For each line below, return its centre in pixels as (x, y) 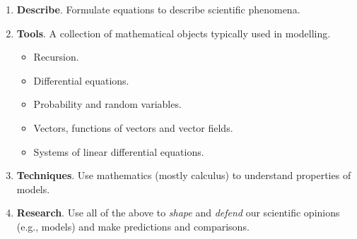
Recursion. (56, 57)
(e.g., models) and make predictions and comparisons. (133, 226)
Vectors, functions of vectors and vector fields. (133, 127)
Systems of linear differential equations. (119, 151)
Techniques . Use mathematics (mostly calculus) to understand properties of (184, 175)
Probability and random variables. (107, 104)
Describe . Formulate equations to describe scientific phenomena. (158, 9)
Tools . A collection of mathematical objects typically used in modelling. (174, 33)
